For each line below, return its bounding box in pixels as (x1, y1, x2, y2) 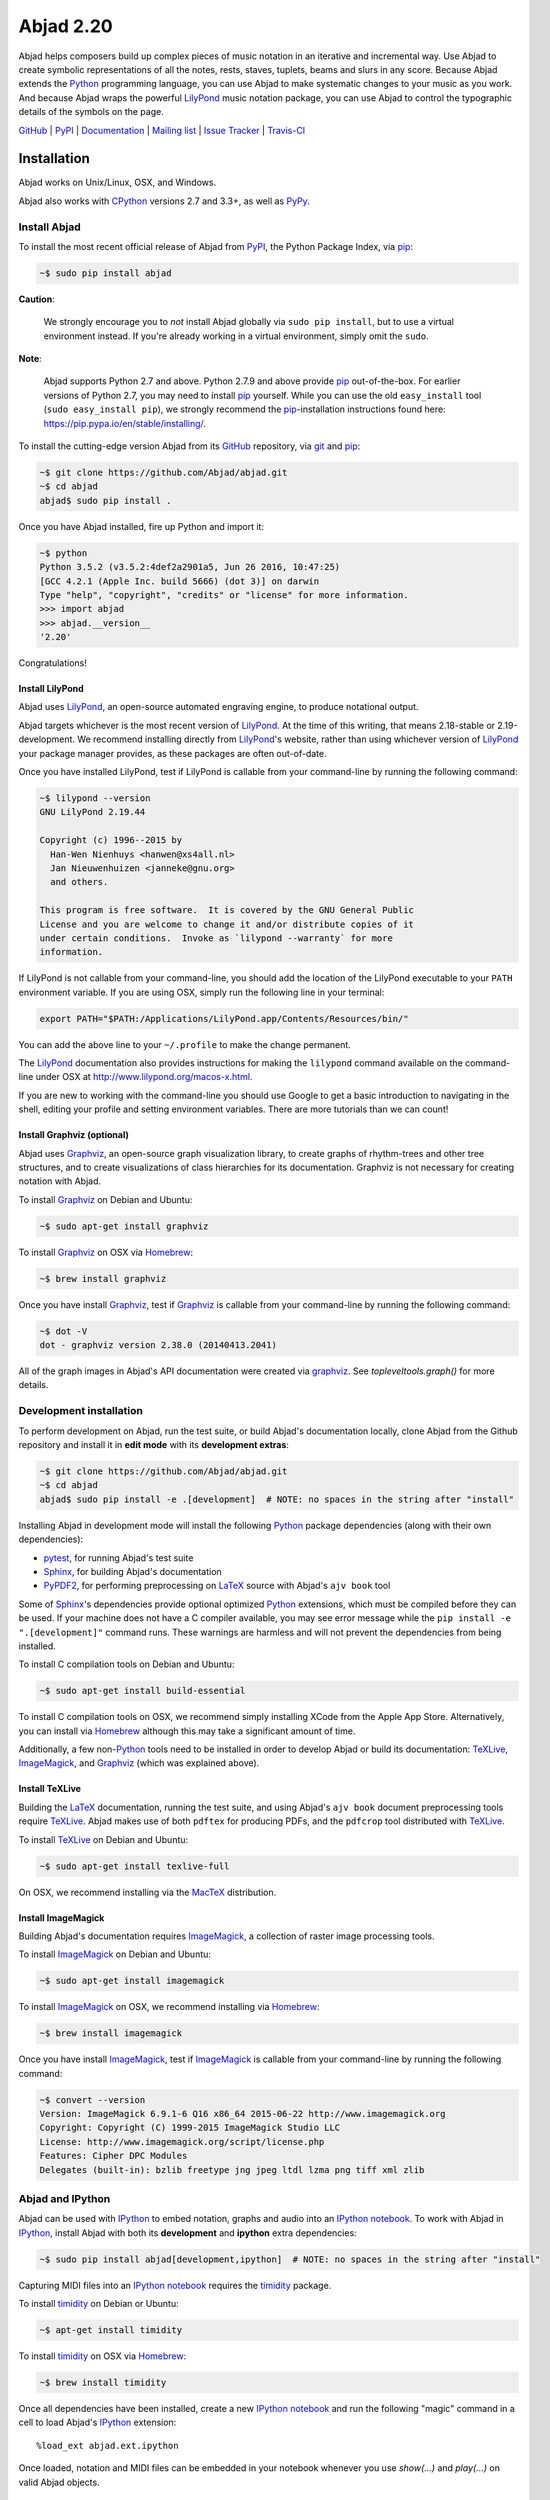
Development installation (18, 1404, 144, 1418)
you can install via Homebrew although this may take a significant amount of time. (18, 1725, 356, 1737)
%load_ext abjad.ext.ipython (36, 2440, 179, 2451)
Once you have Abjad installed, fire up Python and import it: (18, 520, 265, 532)
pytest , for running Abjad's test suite (43, 1551, 194, 1564)
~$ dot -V (39, 1325, 88, 1337)
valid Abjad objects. (18, 2476, 100, 2488)
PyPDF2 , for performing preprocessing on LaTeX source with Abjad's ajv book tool (43, 1580, 391, 1592)
